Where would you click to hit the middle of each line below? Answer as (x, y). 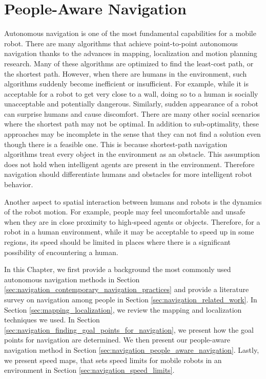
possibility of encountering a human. (61, 252)
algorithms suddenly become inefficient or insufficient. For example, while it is (126, 84)
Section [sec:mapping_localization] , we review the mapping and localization (123, 309)
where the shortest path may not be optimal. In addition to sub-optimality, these (132, 124)
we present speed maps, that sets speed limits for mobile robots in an (113, 360)
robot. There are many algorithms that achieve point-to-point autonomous (121, 43)
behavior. (19, 184)
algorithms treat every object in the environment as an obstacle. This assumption (132, 154)
